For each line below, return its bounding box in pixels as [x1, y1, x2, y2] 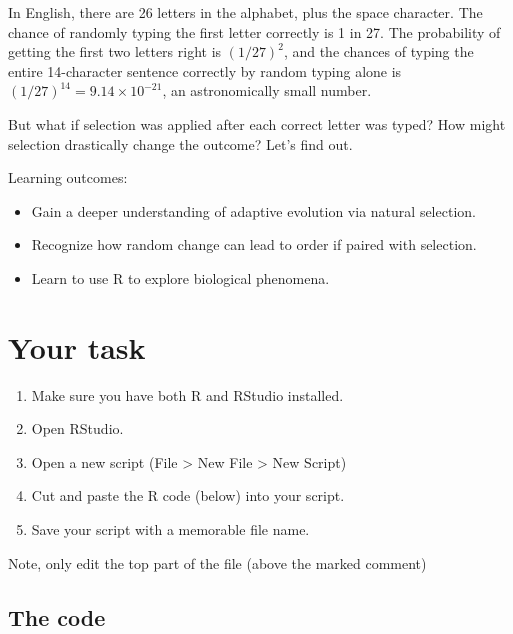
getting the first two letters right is [8, 41, 222, 62]
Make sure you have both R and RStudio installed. [31, 384, 344, 405]
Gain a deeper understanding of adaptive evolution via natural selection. [31, 200, 476, 221]
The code [8, 601, 106, 632]
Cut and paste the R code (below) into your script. [31, 485, 345, 506]
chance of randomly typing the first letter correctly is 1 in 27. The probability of [8, 21, 501, 42]
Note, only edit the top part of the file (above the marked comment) [8, 552, 427, 573]
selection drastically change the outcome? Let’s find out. [8, 133, 353, 154]
